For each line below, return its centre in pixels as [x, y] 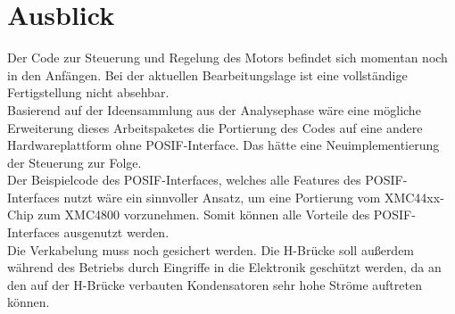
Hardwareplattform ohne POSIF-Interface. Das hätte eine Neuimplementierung [223, 145]
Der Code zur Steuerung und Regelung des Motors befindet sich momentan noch [227, 58]
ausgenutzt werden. [116, 232]
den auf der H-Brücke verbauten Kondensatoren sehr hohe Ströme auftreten [215, 284]
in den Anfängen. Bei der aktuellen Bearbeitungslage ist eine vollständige [207, 74]
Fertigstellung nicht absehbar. [88, 92]
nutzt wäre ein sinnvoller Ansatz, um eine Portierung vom [222, 197]
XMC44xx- [414, 197]
